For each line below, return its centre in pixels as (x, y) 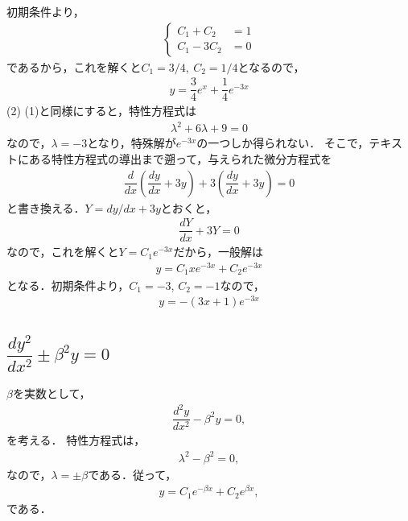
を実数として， (52, 393)
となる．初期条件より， (68, 285)
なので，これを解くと (63, 252)
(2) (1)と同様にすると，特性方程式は (102, 111)
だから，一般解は (218, 252)
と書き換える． (46, 207)
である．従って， (132, 474)
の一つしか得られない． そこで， (283, 143)
